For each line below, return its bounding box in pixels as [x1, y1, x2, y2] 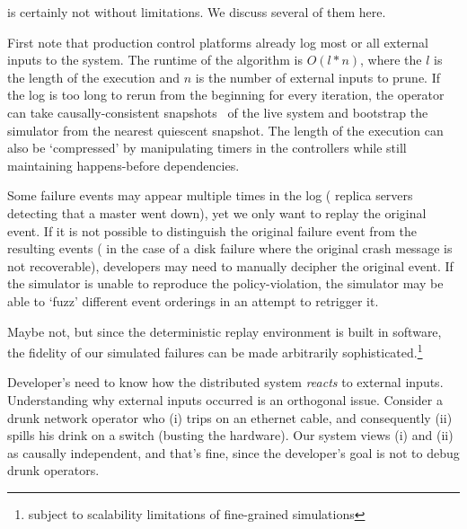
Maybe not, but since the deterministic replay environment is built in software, [7, 322, 442, 340]
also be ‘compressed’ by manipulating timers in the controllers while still [7, 138, 407, 157]
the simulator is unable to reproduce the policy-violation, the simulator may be [7, 274, 444, 293]
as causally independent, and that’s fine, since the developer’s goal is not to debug [7, 443, 460, 462]
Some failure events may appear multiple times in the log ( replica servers [7, 186, 413, 205]
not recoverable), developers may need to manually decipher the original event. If [7, 256, 454, 275]
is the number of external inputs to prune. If [195, 67, 440, 86]
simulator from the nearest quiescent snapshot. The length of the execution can [7, 120, 444, 139]
